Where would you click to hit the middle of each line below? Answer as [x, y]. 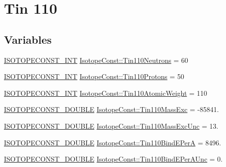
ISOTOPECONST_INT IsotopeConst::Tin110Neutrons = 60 [96, 60]
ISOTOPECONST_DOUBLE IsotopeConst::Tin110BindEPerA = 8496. [113, 142]
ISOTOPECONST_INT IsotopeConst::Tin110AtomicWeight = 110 [106, 93]
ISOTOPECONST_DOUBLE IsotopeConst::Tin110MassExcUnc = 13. [111, 125]
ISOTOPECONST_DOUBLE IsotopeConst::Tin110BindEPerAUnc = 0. [113, 159]
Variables [28, 39]
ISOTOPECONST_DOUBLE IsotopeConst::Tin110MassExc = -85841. [112, 109]
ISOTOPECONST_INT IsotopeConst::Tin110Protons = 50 [94, 76]
